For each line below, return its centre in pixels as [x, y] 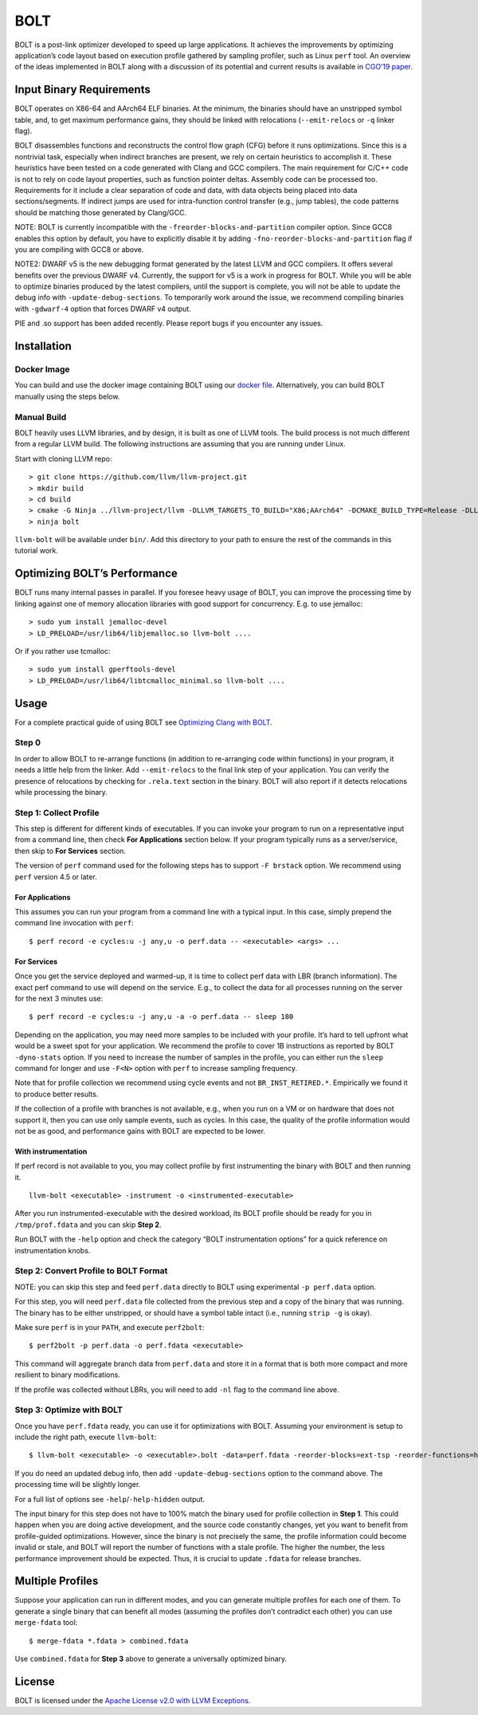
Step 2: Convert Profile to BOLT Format [91, 1271]
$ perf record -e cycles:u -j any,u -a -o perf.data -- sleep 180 [161, 1017]
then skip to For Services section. [71, 851]
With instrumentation [51, 1151]
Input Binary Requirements [82, 90]
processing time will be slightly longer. [78, 1485]
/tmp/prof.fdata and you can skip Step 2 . [88, 1225]
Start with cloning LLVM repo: [63, 458]
